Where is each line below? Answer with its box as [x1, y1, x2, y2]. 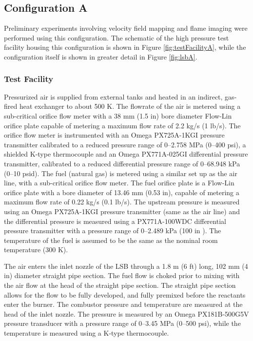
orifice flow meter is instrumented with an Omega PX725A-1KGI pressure [4, 130, 225, 140]
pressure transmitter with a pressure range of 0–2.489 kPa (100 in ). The [4, 225, 221, 236]
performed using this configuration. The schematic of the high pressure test [4, 32, 229, 42]
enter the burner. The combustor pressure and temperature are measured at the [4, 299, 243, 309]
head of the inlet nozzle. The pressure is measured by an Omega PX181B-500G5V [4, 308, 249, 319]
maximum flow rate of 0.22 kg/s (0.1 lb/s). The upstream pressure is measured [4, 197, 240, 207]
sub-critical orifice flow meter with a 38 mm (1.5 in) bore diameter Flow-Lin [4, 110, 232, 120]
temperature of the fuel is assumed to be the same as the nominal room [4, 235, 218, 245]
